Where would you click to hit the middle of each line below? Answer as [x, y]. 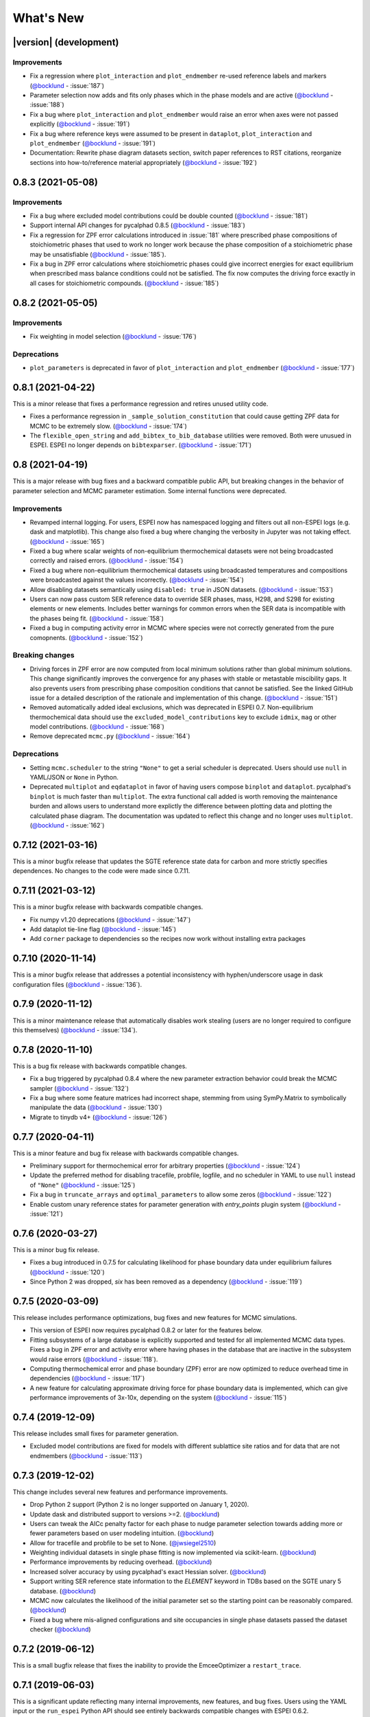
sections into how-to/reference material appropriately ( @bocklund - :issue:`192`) [143, 162]
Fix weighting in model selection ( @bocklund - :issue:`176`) [113, 336]
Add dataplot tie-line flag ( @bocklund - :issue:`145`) [103, 929]
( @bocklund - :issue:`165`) [67, 541]
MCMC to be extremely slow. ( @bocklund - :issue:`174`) [109, 426]
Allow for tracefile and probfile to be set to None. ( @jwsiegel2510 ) [123, 1543]
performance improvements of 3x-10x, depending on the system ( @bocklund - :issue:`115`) [158, 1398]
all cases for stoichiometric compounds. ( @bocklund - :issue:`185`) [124, 283]
